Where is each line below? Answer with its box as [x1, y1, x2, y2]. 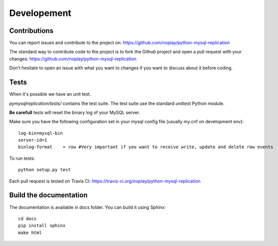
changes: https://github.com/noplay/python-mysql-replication [9, 55, 137, 62]
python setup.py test [18, 167, 71, 173]
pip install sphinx [18, 223, 66, 229]
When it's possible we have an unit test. [9, 91, 91, 97]
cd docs [18, 216, 37, 222]
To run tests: [9, 155, 35, 161]
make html [18, 230, 42, 236]
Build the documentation [9, 191, 88, 200]
